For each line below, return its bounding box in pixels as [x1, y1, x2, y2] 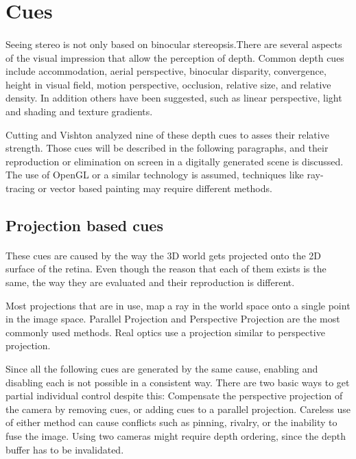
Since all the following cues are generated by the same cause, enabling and [5, 362, 318, 376]
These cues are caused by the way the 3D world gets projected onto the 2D [5, 248, 322, 262]
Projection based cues [5, 214, 163, 235]
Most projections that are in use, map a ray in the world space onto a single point [5, 298, 351, 312]
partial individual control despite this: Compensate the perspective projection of [5, 388, 343, 403]
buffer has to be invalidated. [5, 442, 124, 456]
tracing [5, 180, 35, 195]
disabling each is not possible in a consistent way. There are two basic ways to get [5, 375, 350, 389]
